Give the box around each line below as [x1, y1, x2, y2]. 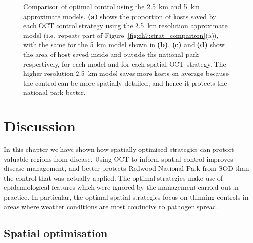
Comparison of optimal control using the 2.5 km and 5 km [23, 1, 200, 11]
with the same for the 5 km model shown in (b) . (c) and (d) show [23, 39, 225, 50]
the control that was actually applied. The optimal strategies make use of [4, 172, 223, 183]
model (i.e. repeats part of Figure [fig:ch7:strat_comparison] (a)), [23, 30, 219, 40]
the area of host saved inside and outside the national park [23, 49, 199, 59]
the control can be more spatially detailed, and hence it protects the [23, 77, 227, 88]
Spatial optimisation [4, 225, 108, 240]
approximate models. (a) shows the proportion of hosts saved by [23, 11, 216, 21]
